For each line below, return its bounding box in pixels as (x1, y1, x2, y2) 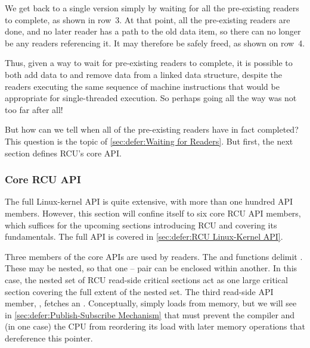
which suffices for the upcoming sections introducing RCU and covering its (5, 218, 277, 231)
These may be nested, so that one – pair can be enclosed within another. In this (5, 262, 297, 274)
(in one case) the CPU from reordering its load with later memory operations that (5, 320, 305, 333)
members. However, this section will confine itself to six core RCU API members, (5, 206, 301, 219)
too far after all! (5, 103, 63, 115)
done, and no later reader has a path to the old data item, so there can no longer (5, 25, 301, 37)
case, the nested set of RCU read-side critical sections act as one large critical (5, 273, 288, 286)
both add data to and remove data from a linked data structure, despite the (5, 68, 283, 80)
